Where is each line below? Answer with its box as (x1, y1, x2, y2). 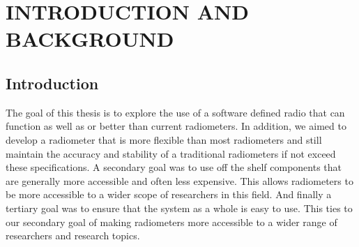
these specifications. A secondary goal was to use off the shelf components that (6, 160, 342, 174)
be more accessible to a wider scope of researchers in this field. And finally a (6, 187, 332, 202)
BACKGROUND (6, 24, 174, 53)
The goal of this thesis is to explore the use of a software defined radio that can (6, 105, 345, 119)
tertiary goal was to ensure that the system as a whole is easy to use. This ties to (6, 200, 353, 215)
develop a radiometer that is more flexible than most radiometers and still (6, 132, 322, 147)
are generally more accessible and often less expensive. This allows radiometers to (6, 173, 353, 188)
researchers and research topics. (6, 228, 140, 243)
